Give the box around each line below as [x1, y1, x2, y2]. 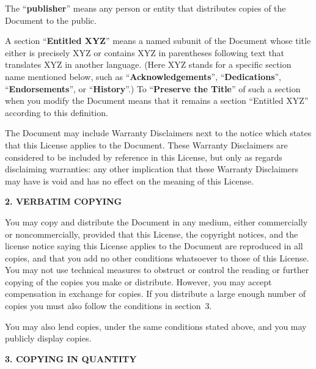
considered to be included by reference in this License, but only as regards [5, 150, 282, 163]
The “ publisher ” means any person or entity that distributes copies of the [5, 2, 286, 14]
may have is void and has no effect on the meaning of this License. [5, 174, 254, 187]
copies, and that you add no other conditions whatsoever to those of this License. [5, 251, 309, 264]
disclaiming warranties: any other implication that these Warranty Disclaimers [5, 163, 298, 175]
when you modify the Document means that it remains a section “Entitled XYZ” [5, 94, 309, 107]
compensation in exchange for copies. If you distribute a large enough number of [5, 287, 306, 300]
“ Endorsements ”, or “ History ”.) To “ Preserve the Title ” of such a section [5, 82, 301, 95]
